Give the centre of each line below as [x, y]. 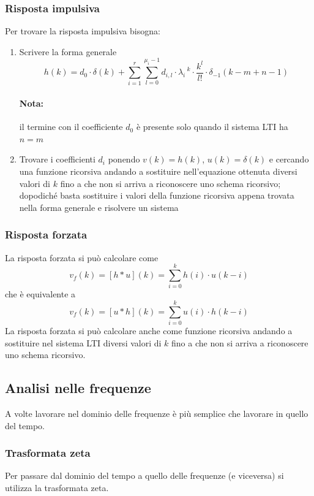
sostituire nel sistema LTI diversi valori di [83, 342]
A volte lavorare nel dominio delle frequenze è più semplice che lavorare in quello [157, 414]
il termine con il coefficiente [71, 127]
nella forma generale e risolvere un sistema [99, 207]
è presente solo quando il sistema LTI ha [212, 127]
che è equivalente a [40, 294]
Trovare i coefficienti [57, 159]
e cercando [289, 159]
